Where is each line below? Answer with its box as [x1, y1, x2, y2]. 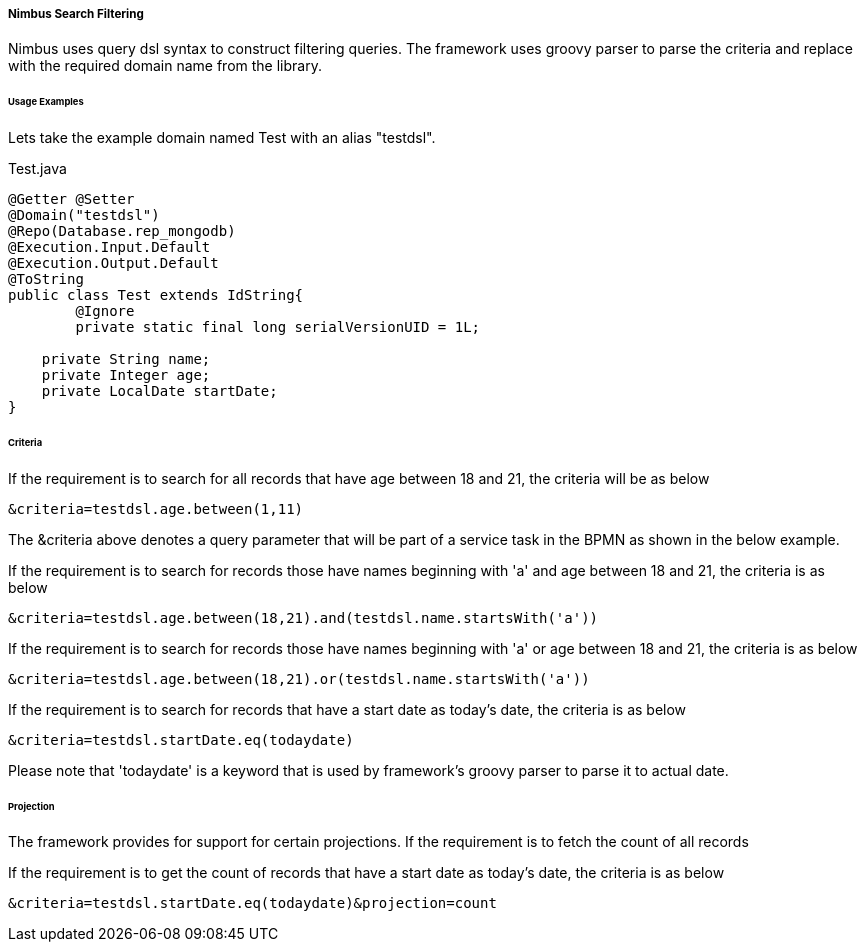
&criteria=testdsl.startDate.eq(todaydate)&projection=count [8, 895, 497, 912]
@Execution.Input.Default [8, 239, 211, 256]
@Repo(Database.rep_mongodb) [8, 223, 236, 240]
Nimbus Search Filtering [8, 7, 144, 21]
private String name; [41, 351, 211, 368]
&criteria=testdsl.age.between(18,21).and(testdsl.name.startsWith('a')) [8, 609, 599, 626]
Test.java [8, 160, 67, 178]
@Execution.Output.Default [8, 255, 219, 272]
